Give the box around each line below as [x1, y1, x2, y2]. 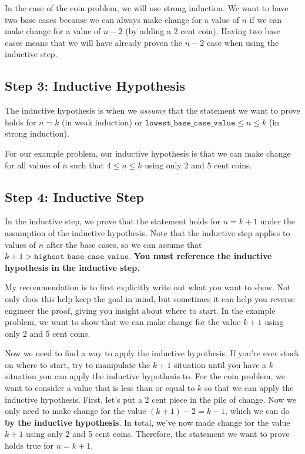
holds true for [5, 439, 54, 452]
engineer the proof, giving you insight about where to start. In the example [5, 304, 276, 316]
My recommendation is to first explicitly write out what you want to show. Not [5, 281, 291, 293]
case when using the [206, 36, 279, 48]
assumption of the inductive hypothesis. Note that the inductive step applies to [5, 226, 290, 238]
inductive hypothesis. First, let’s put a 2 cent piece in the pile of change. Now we [5, 393, 296, 405]
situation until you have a [173, 358, 267, 370]
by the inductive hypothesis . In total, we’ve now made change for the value [5, 416, 290, 428]
